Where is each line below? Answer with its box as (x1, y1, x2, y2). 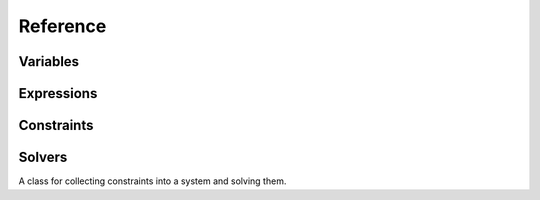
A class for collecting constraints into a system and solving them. (18, 175, 287, 187)
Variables (18, 53, 80, 70)
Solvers (18, 149, 68, 166)
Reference (18, 15, 107, 37)
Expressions (18, 85, 98, 102)
